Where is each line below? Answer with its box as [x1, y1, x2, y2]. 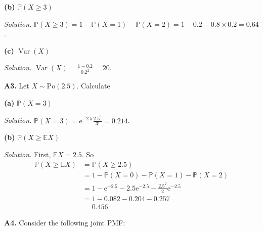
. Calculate [76, 80, 110, 91]
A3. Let [4, 80, 29, 91]
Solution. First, [4, 149, 51, 159]
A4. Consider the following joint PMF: [4, 217, 125, 227]
